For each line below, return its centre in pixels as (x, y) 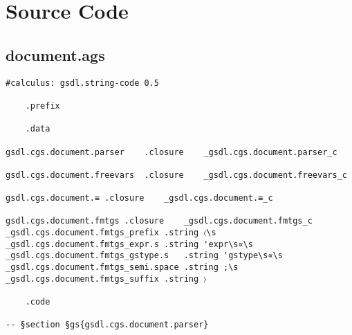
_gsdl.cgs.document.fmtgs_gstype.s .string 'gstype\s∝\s (144, 256)
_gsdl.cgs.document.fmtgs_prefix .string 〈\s (111, 233)
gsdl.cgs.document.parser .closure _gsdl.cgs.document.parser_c (172, 152)
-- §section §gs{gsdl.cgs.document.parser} (107, 325)
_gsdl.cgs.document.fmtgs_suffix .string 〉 (106, 279)
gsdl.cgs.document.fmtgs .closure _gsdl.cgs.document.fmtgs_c (159, 221)
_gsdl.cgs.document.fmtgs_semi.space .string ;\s (122, 268)
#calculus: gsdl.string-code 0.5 (82, 83)
